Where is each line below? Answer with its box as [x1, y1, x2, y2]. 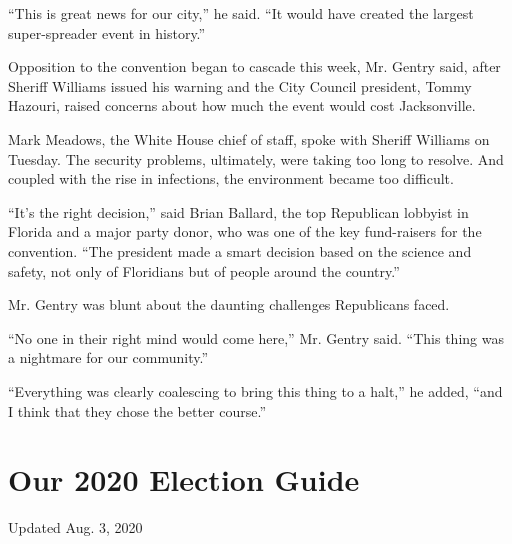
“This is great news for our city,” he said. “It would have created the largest [8, 3, 474, 23]
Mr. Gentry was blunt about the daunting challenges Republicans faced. [8, 294, 450, 315]
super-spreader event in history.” [8, 22, 206, 43]
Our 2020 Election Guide [8, 459, 360, 500]
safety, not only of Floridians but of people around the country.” [8, 260, 400, 281]
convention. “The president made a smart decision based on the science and [8, 240, 472, 261]
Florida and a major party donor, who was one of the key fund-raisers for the [8, 221, 482, 242]
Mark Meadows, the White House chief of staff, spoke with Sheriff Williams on [8, 128, 490, 149]
